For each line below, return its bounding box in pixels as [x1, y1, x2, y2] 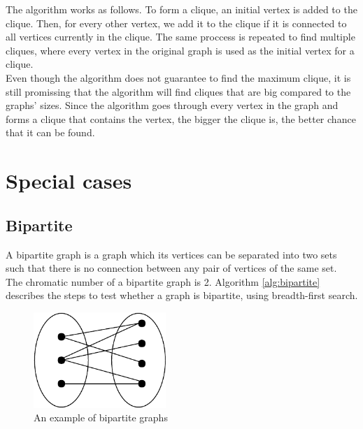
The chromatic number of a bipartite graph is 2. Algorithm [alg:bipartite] [6, 274, 320, 289]
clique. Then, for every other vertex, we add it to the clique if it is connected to [6, 15, 347, 30]
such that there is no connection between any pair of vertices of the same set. [6, 261, 337, 275]
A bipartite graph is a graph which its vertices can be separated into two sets [6, 247, 337, 261]
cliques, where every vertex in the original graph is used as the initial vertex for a [6, 43, 355, 57]
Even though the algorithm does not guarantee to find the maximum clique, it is [6, 70, 351, 85]
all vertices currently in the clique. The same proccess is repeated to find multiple [6, 29, 355, 44]
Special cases [6, 166, 132, 195]
